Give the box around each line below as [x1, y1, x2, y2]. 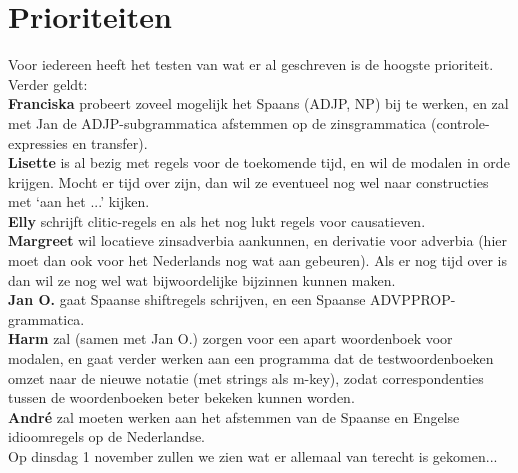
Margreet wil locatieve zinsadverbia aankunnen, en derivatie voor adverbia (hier [8, 230, 507, 251]
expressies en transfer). [8, 132, 148, 153]
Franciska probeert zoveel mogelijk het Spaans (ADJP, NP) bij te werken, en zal [8, 93, 509, 114]
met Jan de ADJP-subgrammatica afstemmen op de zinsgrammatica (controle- [8, 112, 490, 133]
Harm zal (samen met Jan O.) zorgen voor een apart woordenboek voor [8, 328, 453, 349]
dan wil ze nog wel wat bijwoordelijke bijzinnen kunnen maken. [8, 269, 396, 290]
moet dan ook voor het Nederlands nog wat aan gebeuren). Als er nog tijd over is [8, 250, 507, 271]
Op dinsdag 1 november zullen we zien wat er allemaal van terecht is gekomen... [8, 446, 498, 466]
